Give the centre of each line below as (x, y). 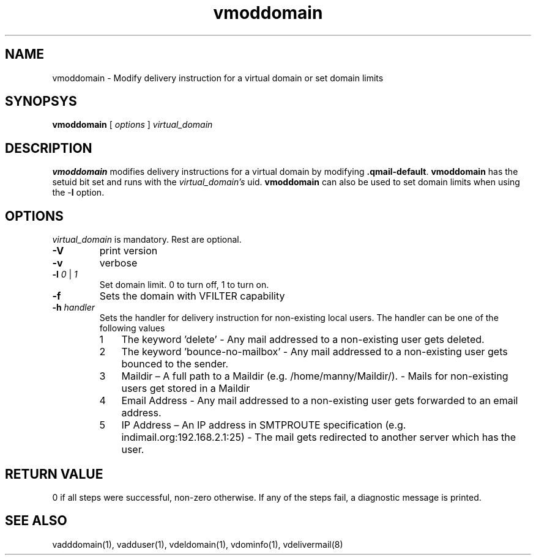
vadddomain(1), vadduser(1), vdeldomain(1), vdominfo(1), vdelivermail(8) (198, 544)
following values (132, 328)
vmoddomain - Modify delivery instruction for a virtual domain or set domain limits (218, 78)
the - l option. (78, 193)
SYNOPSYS (41, 101)
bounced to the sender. (175, 364)
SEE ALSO (36, 521)
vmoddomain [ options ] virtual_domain (132, 125)
